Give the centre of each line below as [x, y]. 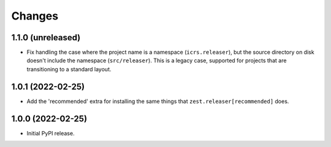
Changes [35, 16]
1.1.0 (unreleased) [46, 38]
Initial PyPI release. [51, 133]
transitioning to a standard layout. [69, 69]
